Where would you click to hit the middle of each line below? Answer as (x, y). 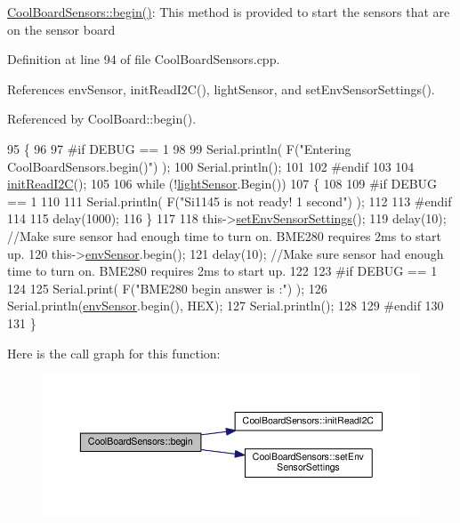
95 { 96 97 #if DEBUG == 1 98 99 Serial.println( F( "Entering (179, 148)
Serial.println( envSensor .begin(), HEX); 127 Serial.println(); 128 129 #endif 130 (226, 306)
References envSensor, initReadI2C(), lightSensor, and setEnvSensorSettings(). (221, 89)
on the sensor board (61, 29)
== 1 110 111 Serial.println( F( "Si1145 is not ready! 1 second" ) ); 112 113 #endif (230, 201)
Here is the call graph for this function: (114, 353)
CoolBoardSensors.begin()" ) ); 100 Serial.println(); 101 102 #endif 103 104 (211, 166)
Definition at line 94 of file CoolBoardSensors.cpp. (144, 59)
